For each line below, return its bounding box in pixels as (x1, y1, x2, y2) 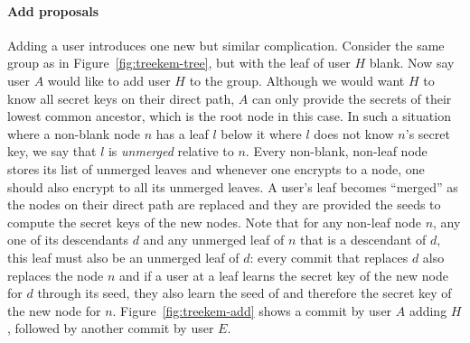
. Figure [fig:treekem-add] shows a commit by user (112, 301, 392, 320)
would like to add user (47, 70, 171, 89)
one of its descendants (7, 230, 128, 249)
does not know (314, 124, 394, 143)
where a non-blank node (7, 124, 141, 143)
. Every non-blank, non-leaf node (245, 142, 428, 161)
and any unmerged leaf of (143, 230, 285, 249)
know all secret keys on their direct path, (7, 88, 235, 107)
